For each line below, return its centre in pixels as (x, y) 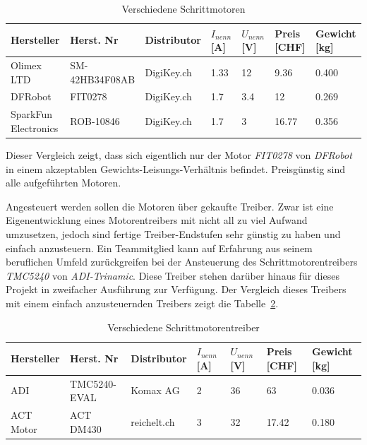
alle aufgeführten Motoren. (64, 183)
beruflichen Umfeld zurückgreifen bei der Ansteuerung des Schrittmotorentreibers (182, 262)
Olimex (26, 65)
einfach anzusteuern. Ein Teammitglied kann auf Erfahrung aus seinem (159, 248)
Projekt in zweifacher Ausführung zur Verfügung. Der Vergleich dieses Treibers (176, 289)
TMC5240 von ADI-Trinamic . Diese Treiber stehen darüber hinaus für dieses (173, 275)
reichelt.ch (153, 421)
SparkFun (31, 114)
